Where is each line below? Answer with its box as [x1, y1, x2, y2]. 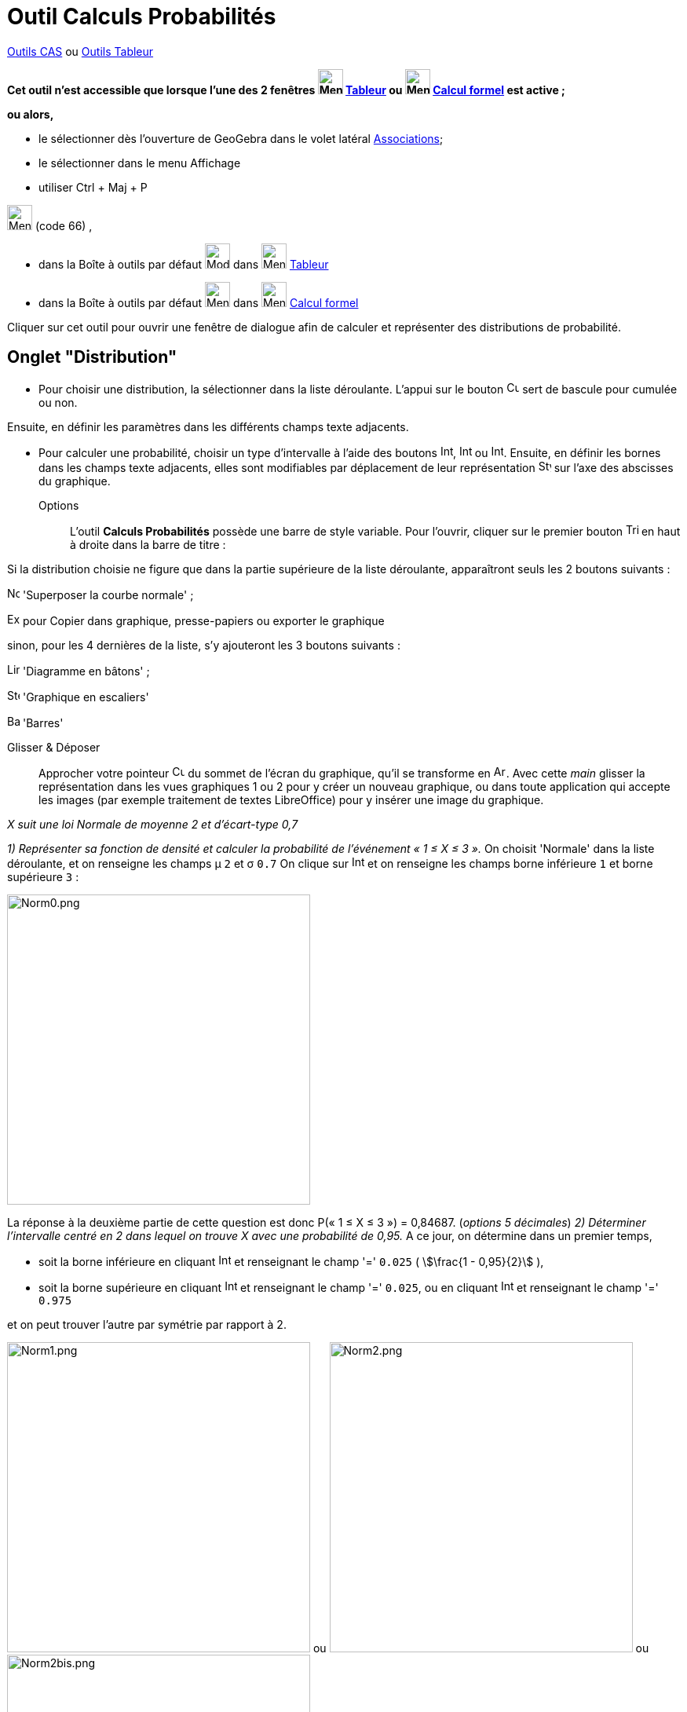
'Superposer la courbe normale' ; [22, 587, 194, 602]
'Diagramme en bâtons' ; [22, 664, 150, 678]
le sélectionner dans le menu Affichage [38, 155, 241, 170]
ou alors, [7, 107, 54, 121]
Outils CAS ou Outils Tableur [7, 44, 154, 58]
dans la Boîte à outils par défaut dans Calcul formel [38, 295, 359, 309]
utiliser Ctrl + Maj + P [38, 180, 148, 194]
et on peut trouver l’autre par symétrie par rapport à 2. [7, 1317, 287, 1331]
